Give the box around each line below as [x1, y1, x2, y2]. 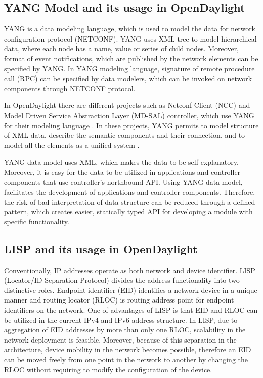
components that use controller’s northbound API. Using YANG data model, [4, 176, 243, 187]
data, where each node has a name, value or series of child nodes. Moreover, [4, 43, 239, 54]
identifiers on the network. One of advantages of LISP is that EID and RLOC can [4, 305, 258, 315]
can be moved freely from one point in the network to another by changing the [4, 354, 248, 365]
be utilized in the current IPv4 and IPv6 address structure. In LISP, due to [4, 314, 238, 325]
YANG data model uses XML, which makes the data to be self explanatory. [4, 157, 239, 167]
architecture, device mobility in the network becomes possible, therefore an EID [4, 344, 251, 355]
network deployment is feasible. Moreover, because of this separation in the [4, 334, 237, 345]
